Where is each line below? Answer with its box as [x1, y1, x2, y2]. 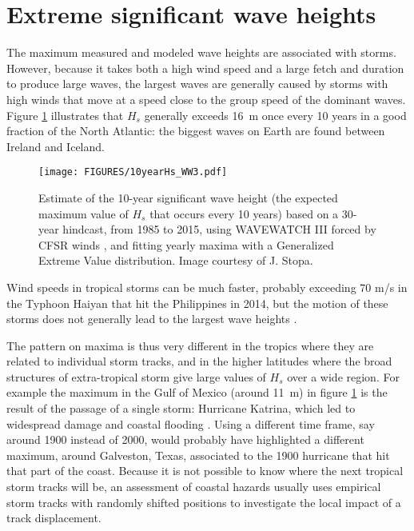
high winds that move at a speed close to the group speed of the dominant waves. [6, 90, 406, 107]
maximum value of [38, 205, 129, 222]
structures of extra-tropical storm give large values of [6, 368, 266, 385]
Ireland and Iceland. [6, 138, 105, 154]
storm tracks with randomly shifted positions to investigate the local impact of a [6, 493, 401, 510]
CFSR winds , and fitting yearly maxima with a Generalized [38, 236, 334, 253]
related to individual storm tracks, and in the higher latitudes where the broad [6, 353, 392, 369]
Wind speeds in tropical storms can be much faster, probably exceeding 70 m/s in [6, 278, 408, 295]
